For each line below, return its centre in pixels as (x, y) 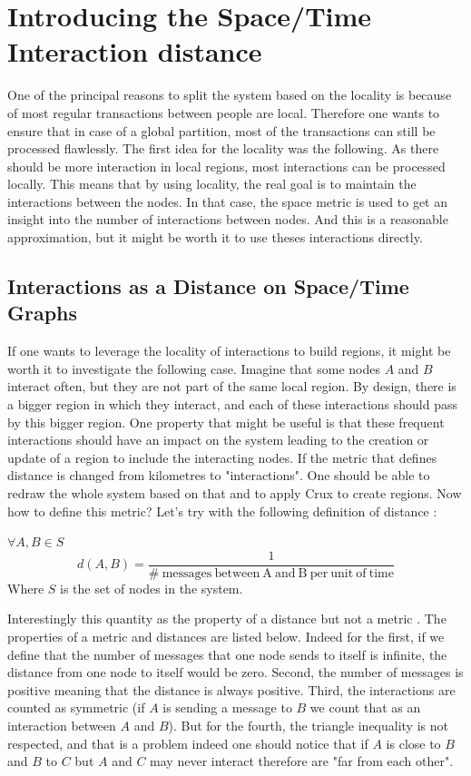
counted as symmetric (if (76, 707)
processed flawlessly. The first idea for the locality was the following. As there (223, 148)
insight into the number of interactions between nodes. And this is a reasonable (228, 219)
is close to (413, 743)
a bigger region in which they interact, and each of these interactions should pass (232, 404)
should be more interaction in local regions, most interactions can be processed (226, 166)
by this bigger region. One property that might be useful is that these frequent (226, 422)
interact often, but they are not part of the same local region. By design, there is (232, 386)
